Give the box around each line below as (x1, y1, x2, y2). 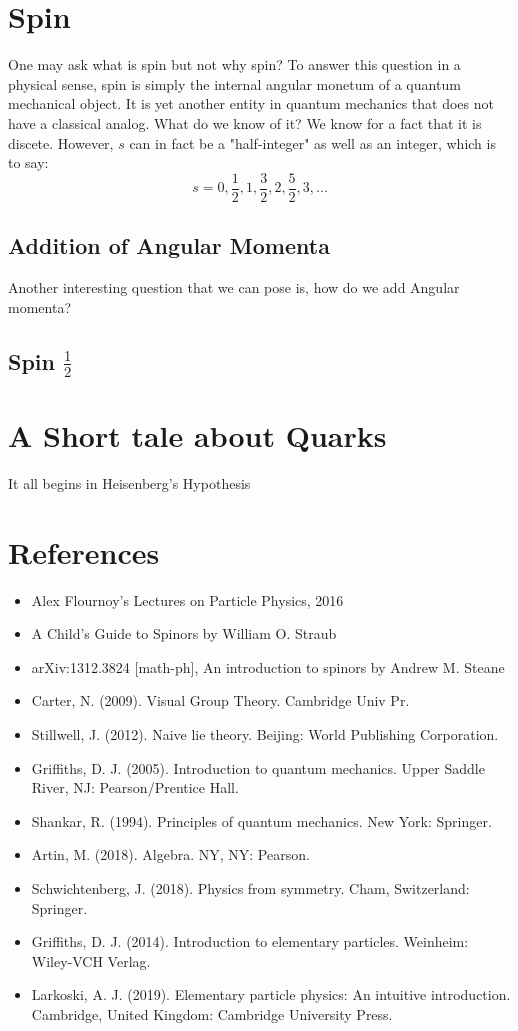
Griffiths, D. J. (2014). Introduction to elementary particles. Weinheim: (31, 931, 469, 952)
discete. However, (8, 132, 114, 153)
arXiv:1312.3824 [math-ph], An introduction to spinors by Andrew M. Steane (31, 656, 505, 677)
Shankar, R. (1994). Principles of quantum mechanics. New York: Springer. (31, 810, 492, 831)
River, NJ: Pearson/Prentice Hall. (31, 777, 239, 798)
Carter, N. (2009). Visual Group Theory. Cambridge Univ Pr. (31, 690, 410, 711)
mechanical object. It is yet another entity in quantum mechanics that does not (8, 93, 494, 114)
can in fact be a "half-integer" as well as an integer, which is (129, 132, 496, 153)
